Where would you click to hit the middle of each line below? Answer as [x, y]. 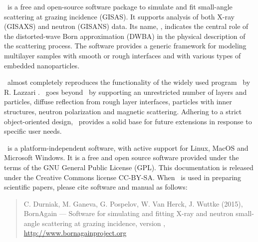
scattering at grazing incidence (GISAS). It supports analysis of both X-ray [119, 16]
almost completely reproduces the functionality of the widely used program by [129, 82]
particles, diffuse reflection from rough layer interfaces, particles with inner [118, 102]
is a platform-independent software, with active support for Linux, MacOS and [128, 147]
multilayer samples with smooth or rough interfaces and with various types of [123, 55]
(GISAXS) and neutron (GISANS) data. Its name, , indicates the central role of [126, 26]
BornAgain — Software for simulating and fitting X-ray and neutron [129, 213]
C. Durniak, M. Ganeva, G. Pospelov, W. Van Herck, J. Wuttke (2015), [133, 203]
